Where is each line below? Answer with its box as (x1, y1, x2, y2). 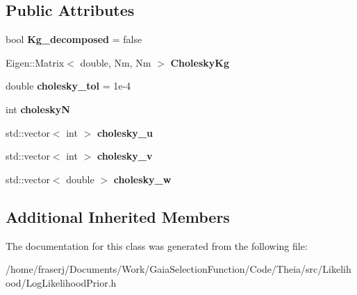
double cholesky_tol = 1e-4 (6, 78, 131, 93)
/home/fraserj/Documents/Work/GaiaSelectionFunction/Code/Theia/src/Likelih (6, 262, 351, 276)
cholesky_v (97, 149, 153, 163)
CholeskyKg (170, 55, 229, 69)
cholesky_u (97, 125, 153, 140)
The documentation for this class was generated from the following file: (6, 238, 308, 253)
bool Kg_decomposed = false (6, 32, 142, 47)
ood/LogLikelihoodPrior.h (6, 275, 117, 289)
